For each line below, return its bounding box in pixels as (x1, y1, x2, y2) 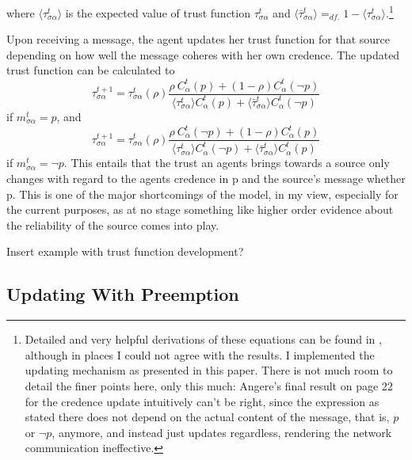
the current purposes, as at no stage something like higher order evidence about (6, 201, 394, 218)
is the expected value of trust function (65, 4, 250, 21)
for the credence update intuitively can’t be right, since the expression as (25, 393, 380, 409)
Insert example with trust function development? (6, 243, 244, 260)
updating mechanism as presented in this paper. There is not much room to (25, 362, 393, 378)
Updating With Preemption (6, 282, 239, 306)
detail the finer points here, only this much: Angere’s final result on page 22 (25, 377, 393, 393)
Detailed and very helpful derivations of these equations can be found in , (25, 331, 382, 348)
